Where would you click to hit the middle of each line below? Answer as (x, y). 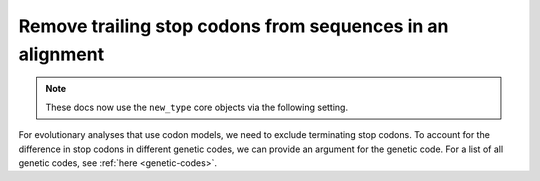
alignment (61, 54)
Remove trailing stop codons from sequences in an (233, 26)
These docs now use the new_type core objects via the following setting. (197, 107)
